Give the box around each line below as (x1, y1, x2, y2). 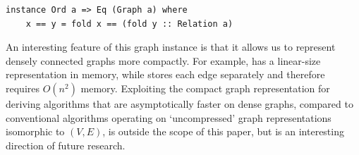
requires (6, 80, 39, 95)
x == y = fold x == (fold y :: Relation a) (25, 18, 233, 29)
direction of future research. (6, 137, 126, 152)
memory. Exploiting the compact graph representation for (80, 80, 330, 95)
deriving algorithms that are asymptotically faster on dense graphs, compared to (6, 96, 353, 111)
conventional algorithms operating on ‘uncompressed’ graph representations (6, 110, 331, 125)
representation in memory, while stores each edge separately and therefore (6, 67, 325, 82)
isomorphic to (6, 124, 65, 139)
